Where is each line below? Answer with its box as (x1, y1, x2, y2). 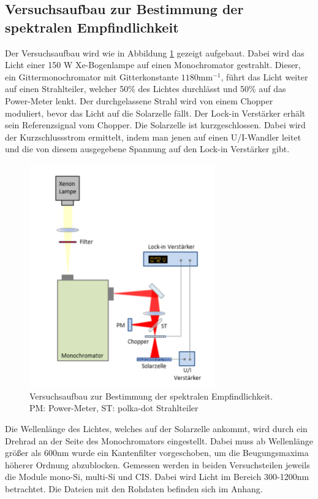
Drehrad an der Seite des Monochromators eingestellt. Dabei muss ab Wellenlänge (5, 434, 314, 447)
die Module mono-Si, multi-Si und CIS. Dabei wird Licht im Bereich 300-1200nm (5, 470, 309, 483)
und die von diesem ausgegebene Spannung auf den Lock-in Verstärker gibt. (5, 142, 290, 155)
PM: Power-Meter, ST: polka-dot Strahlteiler (29, 401, 199, 414)
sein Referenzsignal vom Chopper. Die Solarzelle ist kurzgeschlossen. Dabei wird (5, 118, 306, 131)
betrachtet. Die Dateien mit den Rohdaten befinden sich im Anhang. (5, 482, 263, 495)
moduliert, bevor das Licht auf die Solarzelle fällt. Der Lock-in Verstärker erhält (5, 106, 306, 119)
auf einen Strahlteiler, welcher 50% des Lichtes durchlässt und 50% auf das (5, 82, 286, 95)
